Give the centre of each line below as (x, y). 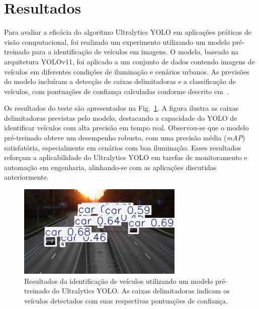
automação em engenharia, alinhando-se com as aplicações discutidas (110, 167)
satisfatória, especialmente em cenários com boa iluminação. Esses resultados (122, 147)
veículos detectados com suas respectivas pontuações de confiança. (126, 300)
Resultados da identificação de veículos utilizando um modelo (119, 281)
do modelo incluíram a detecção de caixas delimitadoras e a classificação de (120, 81)
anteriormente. (26, 177)
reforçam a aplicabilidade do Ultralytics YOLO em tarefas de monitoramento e (126, 157)
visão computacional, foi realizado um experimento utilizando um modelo (117, 42)
